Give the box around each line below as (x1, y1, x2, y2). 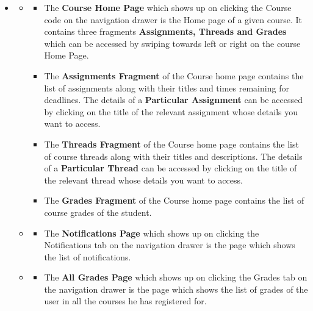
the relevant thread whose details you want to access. (44, 173, 243, 186)
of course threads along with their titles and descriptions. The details (44, 149, 303, 162)
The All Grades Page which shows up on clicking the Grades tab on (44, 271, 308, 284)
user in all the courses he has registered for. (44, 295, 207, 307)
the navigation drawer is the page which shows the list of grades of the (44, 282, 308, 295)
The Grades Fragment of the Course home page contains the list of (44, 194, 304, 207)
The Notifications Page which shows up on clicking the (44, 226, 259, 239)
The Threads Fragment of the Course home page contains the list (44, 137, 299, 150)
